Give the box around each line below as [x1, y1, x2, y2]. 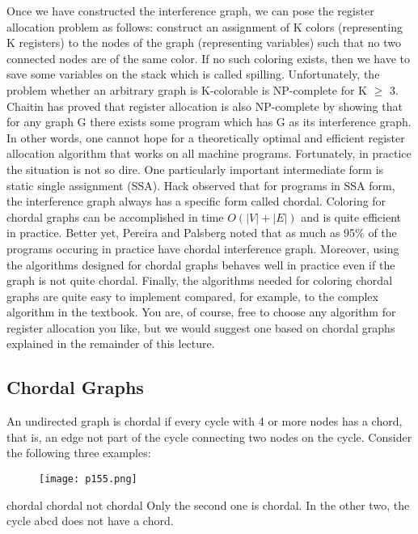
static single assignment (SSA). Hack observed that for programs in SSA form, [6, 176, 395, 193]
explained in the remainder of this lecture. [6, 335, 215, 352]
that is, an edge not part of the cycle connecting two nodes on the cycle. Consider [6, 428, 412, 445]
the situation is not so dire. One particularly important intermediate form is [6, 160, 384, 177]
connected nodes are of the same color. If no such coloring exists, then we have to [6, 49, 410, 66]
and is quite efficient [301, 208, 401, 225]
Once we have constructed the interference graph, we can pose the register [6, 2, 374, 19]
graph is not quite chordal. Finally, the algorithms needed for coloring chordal [6, 272, 393, 289]
